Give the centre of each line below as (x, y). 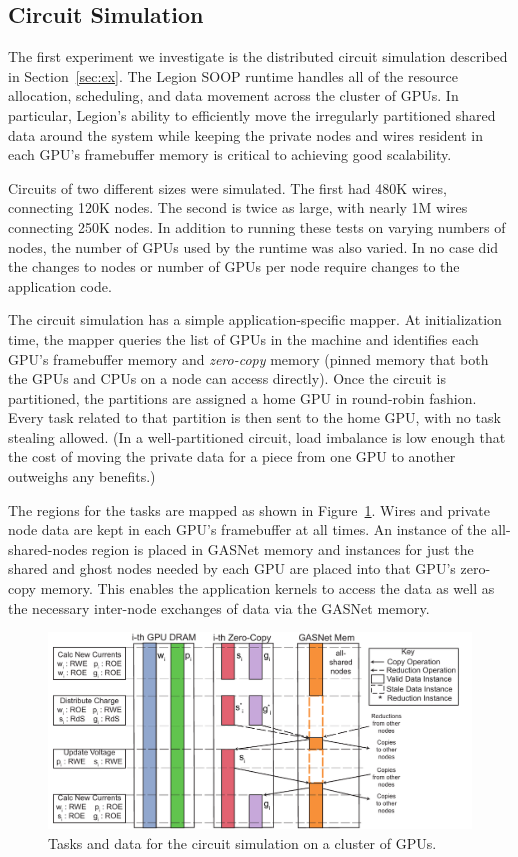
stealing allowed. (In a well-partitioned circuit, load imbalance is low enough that (257, 436)
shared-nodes (48, 548)
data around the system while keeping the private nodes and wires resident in (245, 134)
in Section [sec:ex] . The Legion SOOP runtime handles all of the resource (233, 75)
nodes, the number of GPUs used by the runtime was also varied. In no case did (253, 246)
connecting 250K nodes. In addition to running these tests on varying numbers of (257, 226)
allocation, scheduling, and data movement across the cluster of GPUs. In (233, 95)
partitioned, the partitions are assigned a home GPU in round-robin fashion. (242, 397)
